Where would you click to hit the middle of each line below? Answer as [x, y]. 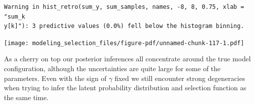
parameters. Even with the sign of [55, 78]
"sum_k [15, 16]
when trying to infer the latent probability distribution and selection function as [125, 88]
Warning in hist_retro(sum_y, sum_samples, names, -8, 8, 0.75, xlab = [124, 7]
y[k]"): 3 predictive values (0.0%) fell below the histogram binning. [124, 26]
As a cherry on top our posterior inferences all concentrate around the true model [127, 59]
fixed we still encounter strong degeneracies [180, 78]
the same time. [26, 97]
